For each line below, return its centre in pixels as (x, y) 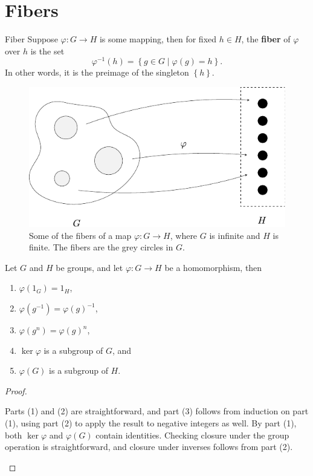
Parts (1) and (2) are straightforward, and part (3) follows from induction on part (157, 411)
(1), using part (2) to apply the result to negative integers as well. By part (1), (151, 422)
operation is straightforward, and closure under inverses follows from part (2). (149, 447)
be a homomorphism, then (213, 267)
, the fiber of (266, 39)
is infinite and (235, 235)
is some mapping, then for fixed (158, 39)
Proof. (16, 390)
